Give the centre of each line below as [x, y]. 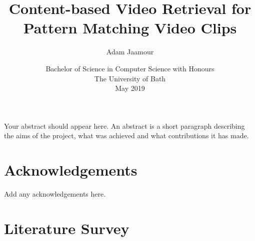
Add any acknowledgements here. [55, 194]
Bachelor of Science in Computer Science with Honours [130, 68]
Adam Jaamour [130, 52]
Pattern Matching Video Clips [130, 28]
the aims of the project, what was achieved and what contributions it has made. [126, 135]
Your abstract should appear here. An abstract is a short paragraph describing [124, 125]
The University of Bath [130, 78]
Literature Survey [67, 228]
